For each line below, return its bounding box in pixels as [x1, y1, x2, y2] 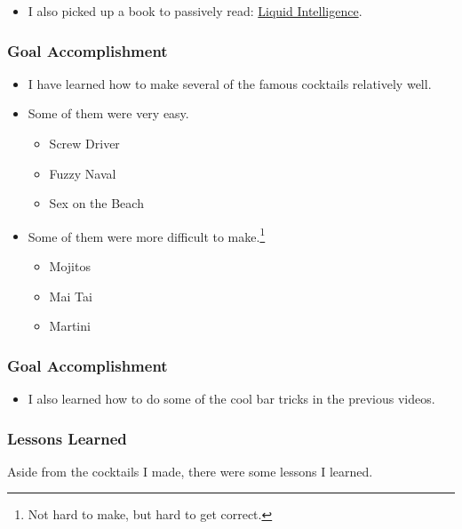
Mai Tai [49, 286, 92, 305]
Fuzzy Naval [49, 164, 116, 182]
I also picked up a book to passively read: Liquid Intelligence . [28, 2, 362, 20]
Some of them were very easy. [28, 104, 189, 123]
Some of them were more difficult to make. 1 [28, 224, 266, 245]
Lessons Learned [7, 427, 127, 449]
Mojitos [49, 257, 91, 276]
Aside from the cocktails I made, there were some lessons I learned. [7, 461, 373, 480]
